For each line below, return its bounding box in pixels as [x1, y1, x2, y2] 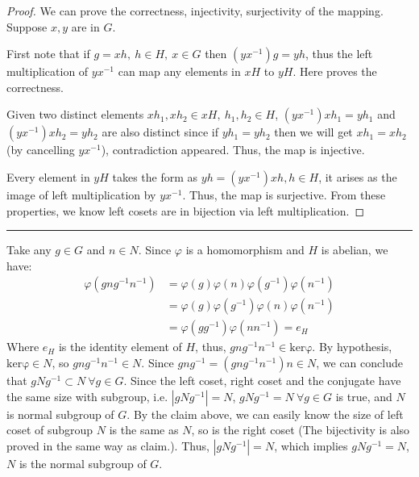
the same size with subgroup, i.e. [6, 387, 168, 404]
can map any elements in [118, 63, 241, 80]
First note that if [6, 45, 90, 62]
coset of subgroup [6, 421, 93, 438]
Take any [6, 241, 52, 258]
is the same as [109, 421, 179, 438]
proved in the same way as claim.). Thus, [6, 437, 209, 454]
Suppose [6, 18, 48, 35]
